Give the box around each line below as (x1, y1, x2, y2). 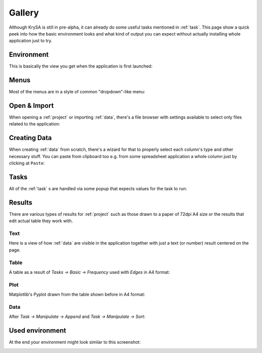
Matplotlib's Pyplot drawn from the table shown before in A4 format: (9, 292, 146, 298)
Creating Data (9, 134, 52, 142)
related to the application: (9, 121, 60, 127)
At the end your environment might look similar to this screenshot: (9, 339, 141, 345)
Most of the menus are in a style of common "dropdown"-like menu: (9, 89, 146, 95)
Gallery (9, 7, 39, 18)
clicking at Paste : (9, 160, 45, 166)
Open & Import (9, 101, 54, 109)
